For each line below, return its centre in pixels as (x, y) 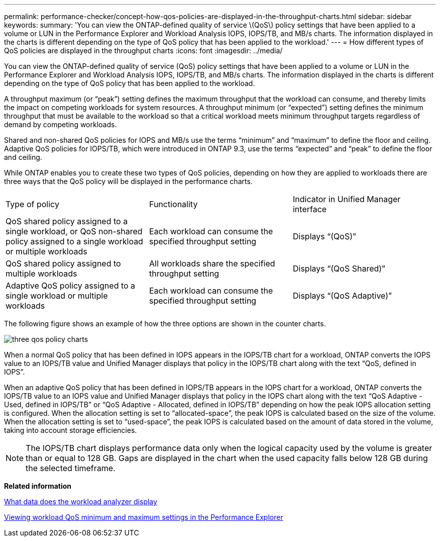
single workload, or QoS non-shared (74, 231)
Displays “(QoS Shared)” (339, 268)
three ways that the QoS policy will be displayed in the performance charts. (128, 181)
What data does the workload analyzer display (81, 502)
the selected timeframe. (71, 468)
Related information (38, 486)
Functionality (173, 204)
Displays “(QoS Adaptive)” (342, 296)
